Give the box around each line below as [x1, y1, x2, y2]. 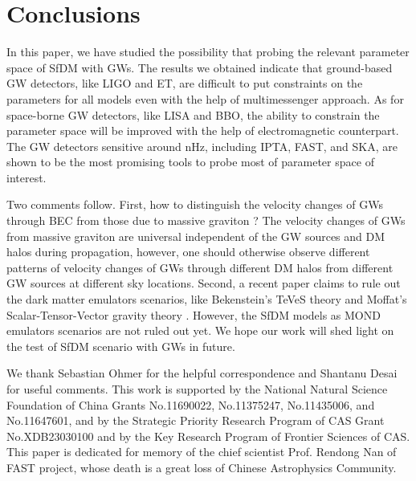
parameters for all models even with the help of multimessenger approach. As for [6, 90, 404, 107]
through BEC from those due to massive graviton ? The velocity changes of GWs [6, 212, 406, 229]
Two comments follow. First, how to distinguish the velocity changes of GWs [6, 196, 383, 213]
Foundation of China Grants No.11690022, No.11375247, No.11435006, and [6, 396, 375, 413]
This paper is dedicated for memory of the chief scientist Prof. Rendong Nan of [6, 443, 397, 460]
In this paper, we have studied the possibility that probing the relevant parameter [6, 43, 410, 60]
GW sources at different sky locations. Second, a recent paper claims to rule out [6, 275, 401, 291]
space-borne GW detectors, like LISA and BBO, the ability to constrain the [6, 106, 380, 123]
